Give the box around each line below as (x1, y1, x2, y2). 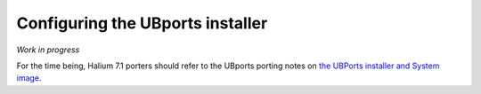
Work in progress (16, 44, 80, 55)
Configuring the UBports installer (16, 13, 268, 33)
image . (16, 73, 42, 83)
